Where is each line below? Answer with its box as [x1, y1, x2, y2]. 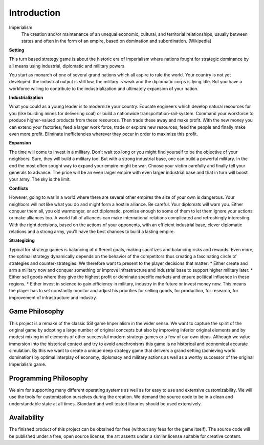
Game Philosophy [9, 307, 64, 316]
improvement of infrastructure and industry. [9, 294, 97, 301]
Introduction [9, 7, 61, 18]
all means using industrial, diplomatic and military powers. [9, 63, 126, 69]
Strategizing [9, 237, 35, 243]
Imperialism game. [9, 361, 46, 367]
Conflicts [9, 185, 28, 191]
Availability [9, 414, 44, 422]
